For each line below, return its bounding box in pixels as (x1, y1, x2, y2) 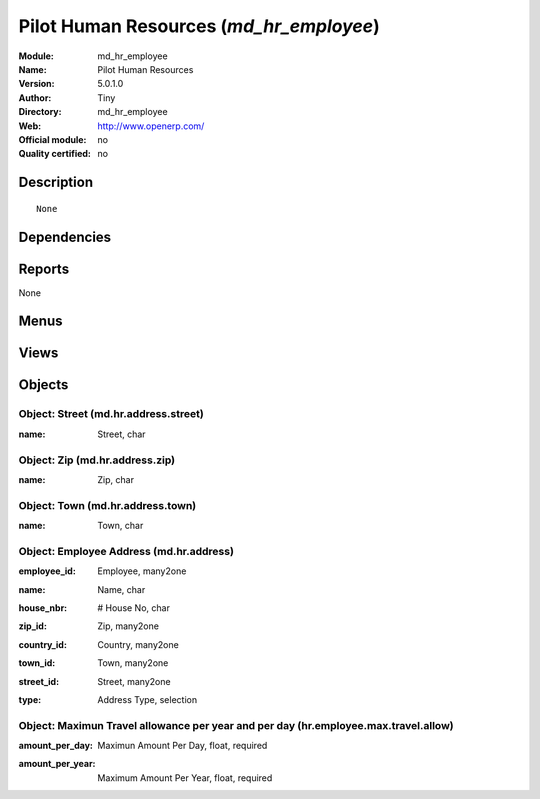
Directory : (18, 106, 62, 118)
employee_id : (18, 565, 77, 577)
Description (18, 174, 94, 191)
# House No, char (97, 602, 170, 614)
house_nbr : (18, 602, 68, 614)
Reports (18, 260, 70, 277)
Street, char (97, 428, 146, 440)
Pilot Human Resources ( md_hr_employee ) (18, 15, 380, 37)
